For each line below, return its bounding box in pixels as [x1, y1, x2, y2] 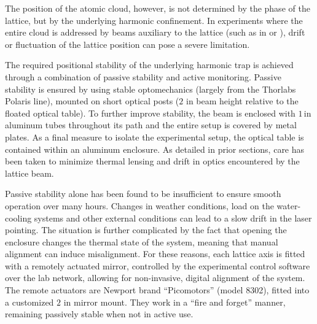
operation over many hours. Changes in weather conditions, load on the [5, 199, 274, 212]
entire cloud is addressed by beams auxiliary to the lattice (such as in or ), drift [5, 26, 305, 39]
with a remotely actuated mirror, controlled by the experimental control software [5, 259, 310, 272]
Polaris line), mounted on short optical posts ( [5, 94, 179, 107]
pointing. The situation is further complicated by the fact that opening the [5, 223, 287, 236]
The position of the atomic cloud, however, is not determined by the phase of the [5, 2, 310, 14]
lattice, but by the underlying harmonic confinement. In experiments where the [5, 13, 303, 26]
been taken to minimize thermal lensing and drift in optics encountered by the [5, 155, 300, 168]
